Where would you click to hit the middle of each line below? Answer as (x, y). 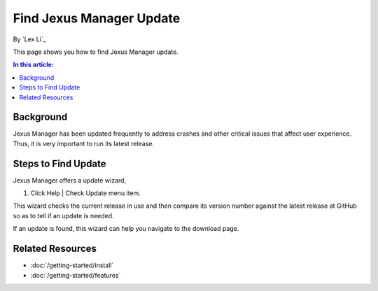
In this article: (33, 65)
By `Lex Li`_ (30, 39)
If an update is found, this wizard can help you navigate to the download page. (126, 229)
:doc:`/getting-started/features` (76, 275)
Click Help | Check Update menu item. (86, 193)
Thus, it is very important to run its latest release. (83, 143)
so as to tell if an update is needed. (64, 215)
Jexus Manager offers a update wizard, (69, 180)
